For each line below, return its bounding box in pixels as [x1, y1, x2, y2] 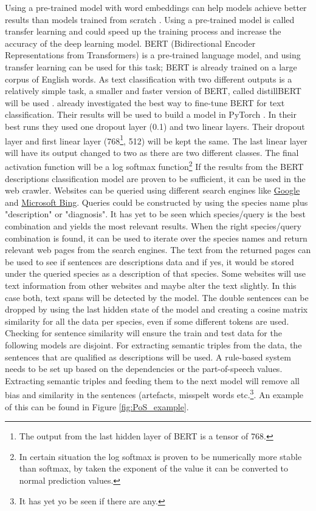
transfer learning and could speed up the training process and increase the [5, 25, 281, 38]
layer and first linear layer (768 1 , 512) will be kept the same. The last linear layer [5, 132, 307, 147]
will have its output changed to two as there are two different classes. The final [5, 146, 299, 158]
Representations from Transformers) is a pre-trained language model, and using [5, 49, 301, 61]
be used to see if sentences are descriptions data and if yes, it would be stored [5, 255, 294, 268]
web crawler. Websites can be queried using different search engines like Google [5, 184, 300, 197]
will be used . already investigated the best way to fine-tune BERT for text [5, 96, 285, 109]
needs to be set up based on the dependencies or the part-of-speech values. [5, 362, 283, 375]
